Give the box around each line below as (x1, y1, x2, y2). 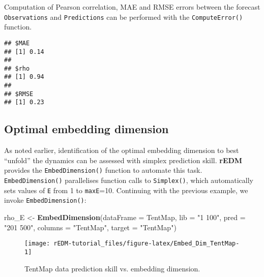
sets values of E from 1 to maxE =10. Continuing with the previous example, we (4, 184, 248, 195)
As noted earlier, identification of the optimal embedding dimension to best (4, 145, 239, 156)
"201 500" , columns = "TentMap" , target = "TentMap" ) (4, 222, 177, 232)
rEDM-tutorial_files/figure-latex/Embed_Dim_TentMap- (53, 240, 240, 248)
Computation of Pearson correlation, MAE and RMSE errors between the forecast (4, 2, 260, 12)
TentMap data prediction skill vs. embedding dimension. (24, 263, 200, 273)
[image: (24, 240, 50, 248)
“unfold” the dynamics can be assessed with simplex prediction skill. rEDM (4, 155, 243, 165)
